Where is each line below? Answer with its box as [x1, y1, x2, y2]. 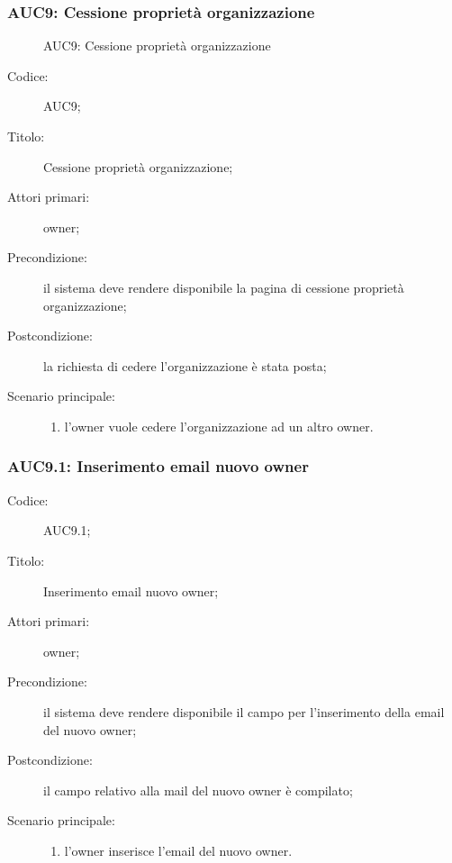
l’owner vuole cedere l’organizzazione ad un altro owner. [64, 416, 374, 435]
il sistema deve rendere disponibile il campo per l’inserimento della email [43, 702, 445, 721]
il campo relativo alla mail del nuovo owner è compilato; [43, 780, 353, 799]
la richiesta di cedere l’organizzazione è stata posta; [43, 356, 327, 375]
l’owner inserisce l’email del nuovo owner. [64, 840, 293, 859]
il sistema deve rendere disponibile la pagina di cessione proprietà [43, 277, 404, 296]
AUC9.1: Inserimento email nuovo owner [7, 455, 309, 477]
